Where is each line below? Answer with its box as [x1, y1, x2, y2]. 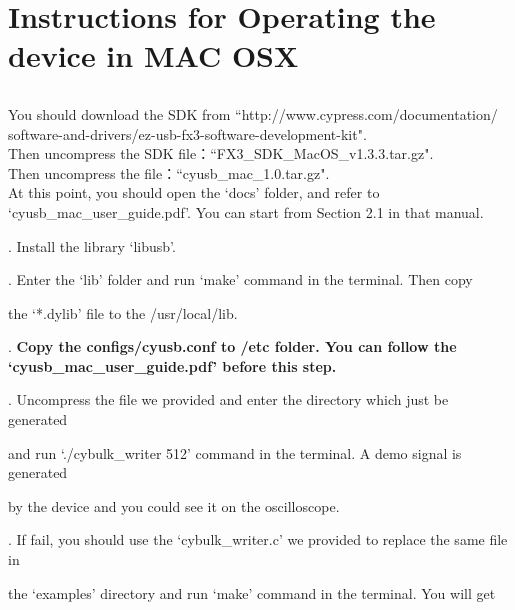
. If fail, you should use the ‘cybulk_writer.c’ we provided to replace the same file [8, 529, 508, 550]
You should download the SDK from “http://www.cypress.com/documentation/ [8, 103, 498, 124]
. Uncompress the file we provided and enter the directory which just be [8, 389, 449, 410]
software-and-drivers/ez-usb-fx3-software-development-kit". [8, 123, 367, 144]
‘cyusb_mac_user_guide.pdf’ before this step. [8, 355, 337, 376]
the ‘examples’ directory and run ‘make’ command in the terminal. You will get [8, 582, 496, 603]
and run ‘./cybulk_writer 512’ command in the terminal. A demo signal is [8, 442, 462, 463]
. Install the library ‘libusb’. [8, 235, 176, 256]
